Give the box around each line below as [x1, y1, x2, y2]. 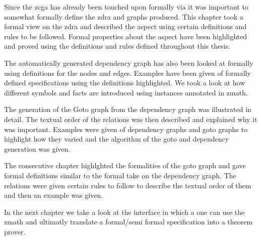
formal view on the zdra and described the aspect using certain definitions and [4, 21, 247, 32]
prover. [4, 226, 26, 236]
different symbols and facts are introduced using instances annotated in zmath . [4, 87, 248, 97]
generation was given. [4, 143, 71, 154]
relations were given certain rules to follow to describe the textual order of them [4, 180, 251, 190]
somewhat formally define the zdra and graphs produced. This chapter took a [4, 11, 243, 22]
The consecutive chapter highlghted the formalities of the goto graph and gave [4, 160, 246, 171]
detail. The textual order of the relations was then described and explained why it [4, 113, 257, 124]
